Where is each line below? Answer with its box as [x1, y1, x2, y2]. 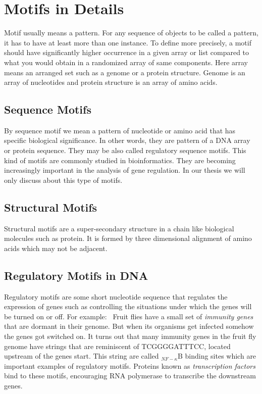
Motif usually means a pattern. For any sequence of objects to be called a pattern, [4, 27, 258, 38]
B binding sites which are [177, 351, 256, 361]
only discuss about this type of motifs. [4, 174, 123, 185]
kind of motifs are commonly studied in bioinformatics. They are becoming [4, 155, 236, 165]
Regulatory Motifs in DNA [4, 267, 148, 283]
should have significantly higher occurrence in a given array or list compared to [4, 47, 249, 58]
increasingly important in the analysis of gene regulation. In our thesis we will [4, 165, 245, 175]
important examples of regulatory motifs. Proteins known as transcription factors [4, 360, 255, 371]
